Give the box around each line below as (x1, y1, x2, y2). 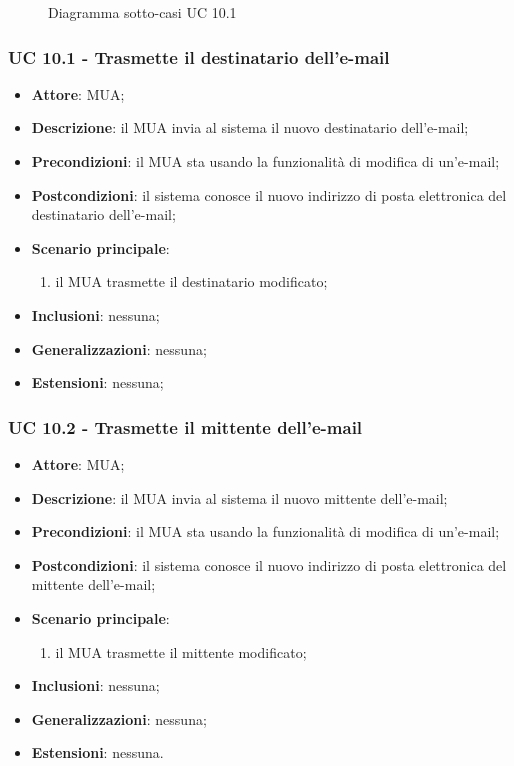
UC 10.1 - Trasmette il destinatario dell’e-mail (8, 44, 390, 69)
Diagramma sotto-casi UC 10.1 (48, 2, 237, 22)
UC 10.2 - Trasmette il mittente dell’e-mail (8, 414, 363, 439)
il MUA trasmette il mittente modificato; (55, 641, 307, 662)
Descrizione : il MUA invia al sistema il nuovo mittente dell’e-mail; (31, 487, 448, 508)
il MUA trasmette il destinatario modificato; (55, 271, 328, 292)
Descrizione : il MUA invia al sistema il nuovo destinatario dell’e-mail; (31, 117, 469, 138)
